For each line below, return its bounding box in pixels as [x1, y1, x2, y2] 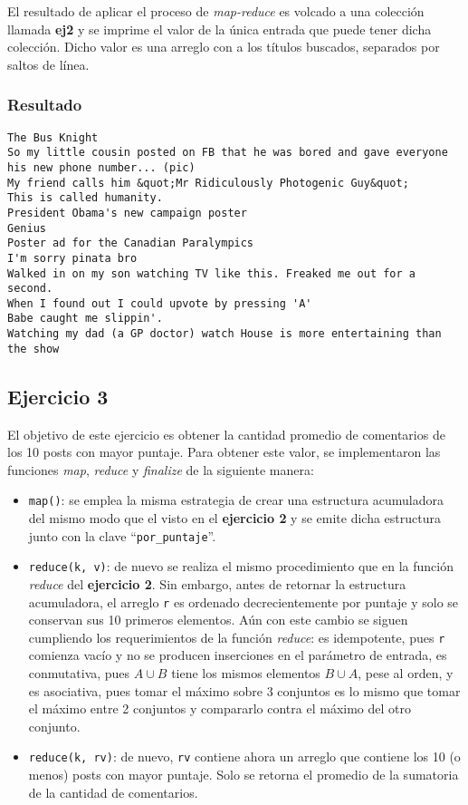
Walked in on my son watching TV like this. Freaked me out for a [7, 267, 416, 280]
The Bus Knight [7, 131, 99, 144]
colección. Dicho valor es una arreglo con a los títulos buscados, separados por [7, 37, 440, 56]
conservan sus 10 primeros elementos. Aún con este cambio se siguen [28, 610, 408, 629]
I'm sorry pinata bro [7, 251, 138, 265]
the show [7, 342, 60, 355]
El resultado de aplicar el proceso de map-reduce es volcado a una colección [7, 2, 425, 20]
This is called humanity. [7, 191, 163, 205]
